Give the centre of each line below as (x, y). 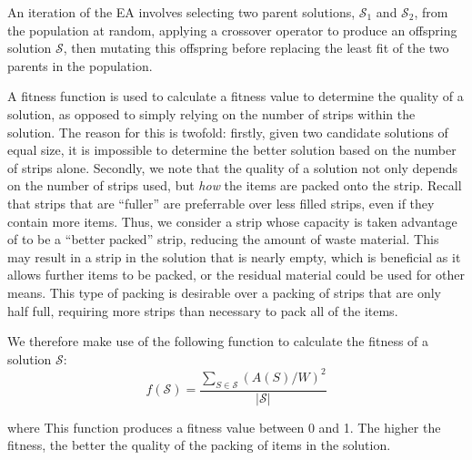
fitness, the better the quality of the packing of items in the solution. (199, 445)
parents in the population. (80, 65)
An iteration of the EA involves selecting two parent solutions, (181, 12)
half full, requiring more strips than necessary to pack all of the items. (203, 310)
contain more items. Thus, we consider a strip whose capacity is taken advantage (232, 221)
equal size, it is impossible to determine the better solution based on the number (232, 150)
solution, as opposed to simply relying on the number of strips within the (211, 113)
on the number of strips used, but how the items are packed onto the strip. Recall (235, 185)
